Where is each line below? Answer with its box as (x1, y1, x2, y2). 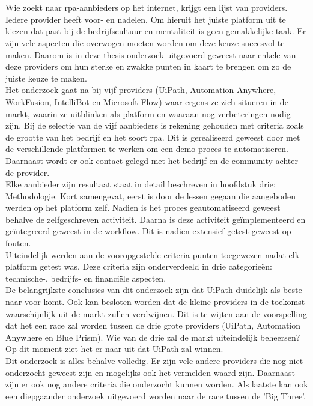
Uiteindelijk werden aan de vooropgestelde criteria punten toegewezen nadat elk (5, 248, 300, 261)
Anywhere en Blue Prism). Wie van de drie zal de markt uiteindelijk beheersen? (5, 330, 300, 343)
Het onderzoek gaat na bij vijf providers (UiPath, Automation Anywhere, (5, 83, 276, 96)
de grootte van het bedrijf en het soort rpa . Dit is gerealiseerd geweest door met (5, 130, 300, 143)
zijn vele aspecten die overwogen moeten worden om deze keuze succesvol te (5, 36, 285, 49)
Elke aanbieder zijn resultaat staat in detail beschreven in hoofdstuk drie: (5, 178, 276, 190)
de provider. (5, 166, 50, 178)
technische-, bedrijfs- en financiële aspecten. (5, 271, 166, 284)
